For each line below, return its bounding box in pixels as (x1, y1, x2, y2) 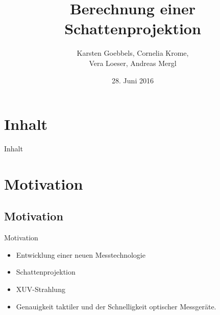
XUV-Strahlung (16, 283, 65, 294)
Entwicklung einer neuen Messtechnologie (16, 249, 145, 260)
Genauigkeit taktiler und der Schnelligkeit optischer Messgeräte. (16, 301, 216, 311)
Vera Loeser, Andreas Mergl (89, 57, 177, 68)
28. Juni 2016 (112, 75, 154, 85)
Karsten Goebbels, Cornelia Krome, (77, 48, 189, 58)
